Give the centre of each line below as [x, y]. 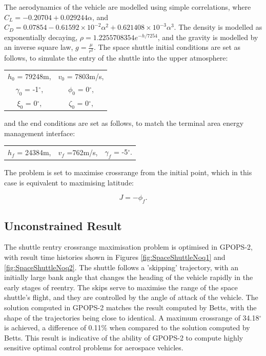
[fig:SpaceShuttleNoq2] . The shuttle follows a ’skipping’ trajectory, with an [121, 267]
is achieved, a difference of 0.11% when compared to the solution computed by [127, 327]
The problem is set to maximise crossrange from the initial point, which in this [128, 172]
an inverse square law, [39, 47]
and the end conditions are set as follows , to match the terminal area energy [124, 123]
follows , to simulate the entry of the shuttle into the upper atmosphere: [116, 57]
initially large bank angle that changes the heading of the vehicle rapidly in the [129, 277]
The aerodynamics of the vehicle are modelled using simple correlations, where [128, 7]
